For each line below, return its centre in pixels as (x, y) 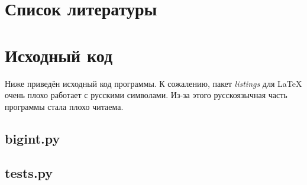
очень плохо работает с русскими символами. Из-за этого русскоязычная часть (146, 95)
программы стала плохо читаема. (64, 106)
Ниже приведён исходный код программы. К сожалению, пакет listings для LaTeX (153, 83)
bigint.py (33, 138)
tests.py (29, 173)
